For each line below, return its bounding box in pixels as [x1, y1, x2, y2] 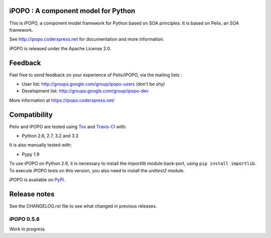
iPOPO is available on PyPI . [9, 177, 65, 183]
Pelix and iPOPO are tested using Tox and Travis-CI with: [9, 124, 126, 130]
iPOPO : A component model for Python [9, 7, 135, 15]
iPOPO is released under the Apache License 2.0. [9, 45, 111, 51]
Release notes [9, 190, 55, 198]
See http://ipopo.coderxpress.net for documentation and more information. [9, 36, 165, 42]
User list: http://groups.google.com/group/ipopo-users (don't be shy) [22, 81, 165, 87]
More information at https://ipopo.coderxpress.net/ [9, 97, 115, 103]
